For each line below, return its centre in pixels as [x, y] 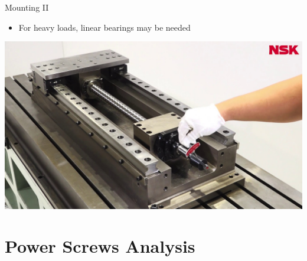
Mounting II [27, 7]
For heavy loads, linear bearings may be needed [104, 27]
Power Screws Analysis [100, 246]
